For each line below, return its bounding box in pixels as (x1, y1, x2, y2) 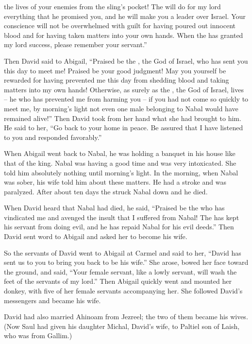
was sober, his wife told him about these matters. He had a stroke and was (4, 177, 226, 187)
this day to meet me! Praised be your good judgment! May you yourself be (4, 65, 226, 75)
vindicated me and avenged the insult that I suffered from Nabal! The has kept (4, 212, 239, 222)
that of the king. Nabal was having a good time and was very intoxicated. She (4, 157, 236, 168)
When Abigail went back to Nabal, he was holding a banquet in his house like (4, 148, 235, 158)
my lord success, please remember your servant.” (4, 39, 147, 50)
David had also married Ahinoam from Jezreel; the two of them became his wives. (4, 311, 248, 322)
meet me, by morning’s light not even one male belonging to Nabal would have (4, 103, 238, 113)
